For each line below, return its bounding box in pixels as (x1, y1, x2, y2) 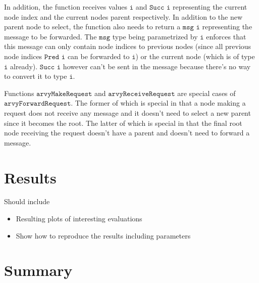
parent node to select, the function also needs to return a (4, 21, 181, 32)
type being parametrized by (112, 31, 198, 41)
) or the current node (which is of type (135, 51, 255, 61)
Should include (4, 196, 50, 207)
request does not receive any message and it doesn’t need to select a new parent (4, 107, 251, 118)
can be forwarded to (67, 51, 130, 61)
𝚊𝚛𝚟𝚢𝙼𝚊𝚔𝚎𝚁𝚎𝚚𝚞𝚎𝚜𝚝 (36, 90, 92, 98)
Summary (4, 260, 73, 280)
